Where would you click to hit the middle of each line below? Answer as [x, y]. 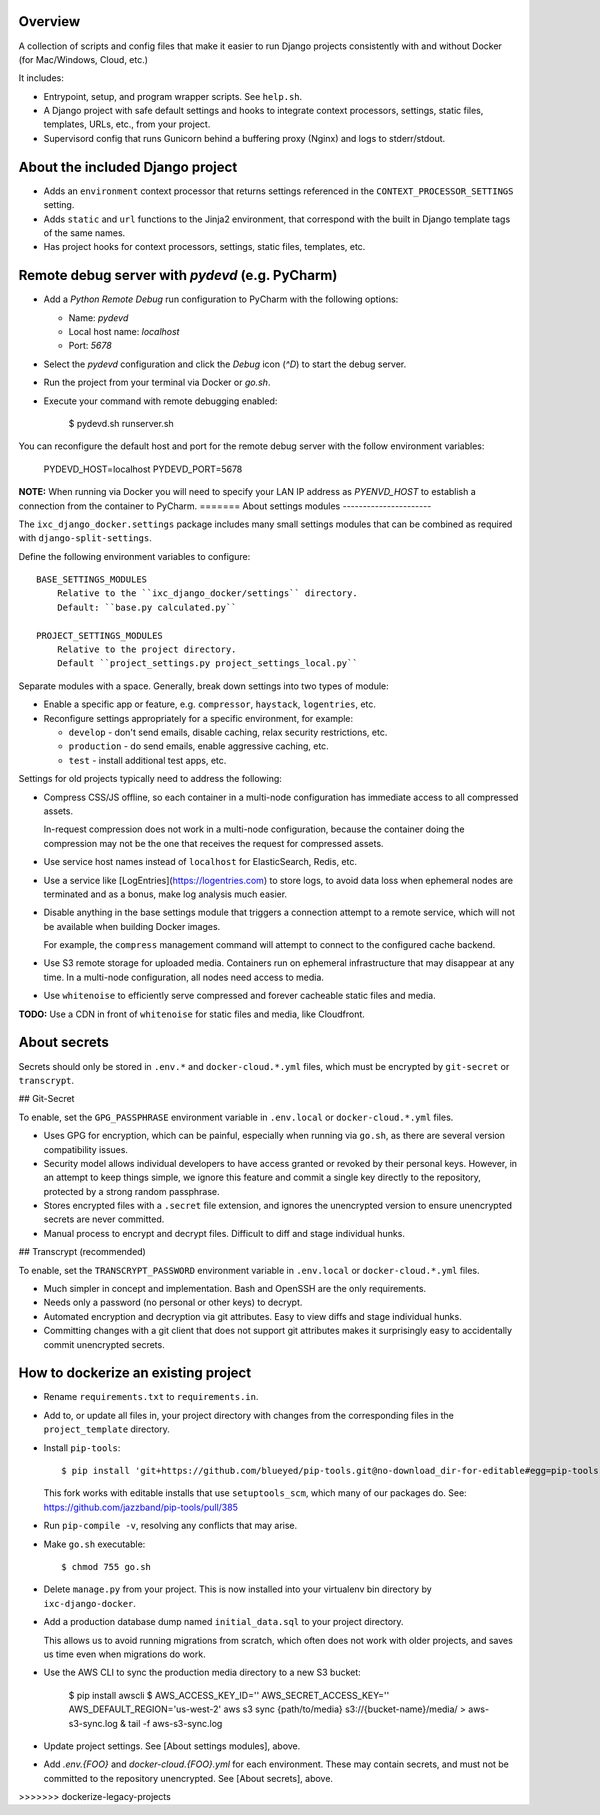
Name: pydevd [98, 317]
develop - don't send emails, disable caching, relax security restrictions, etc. [228, 732]
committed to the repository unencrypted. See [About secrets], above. [188, 1778]
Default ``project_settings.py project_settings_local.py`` [207, 663]
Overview [49, 21]
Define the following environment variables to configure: [134, 556]
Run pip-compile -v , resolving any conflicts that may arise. [170, 1526]
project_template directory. [106, 1429]
